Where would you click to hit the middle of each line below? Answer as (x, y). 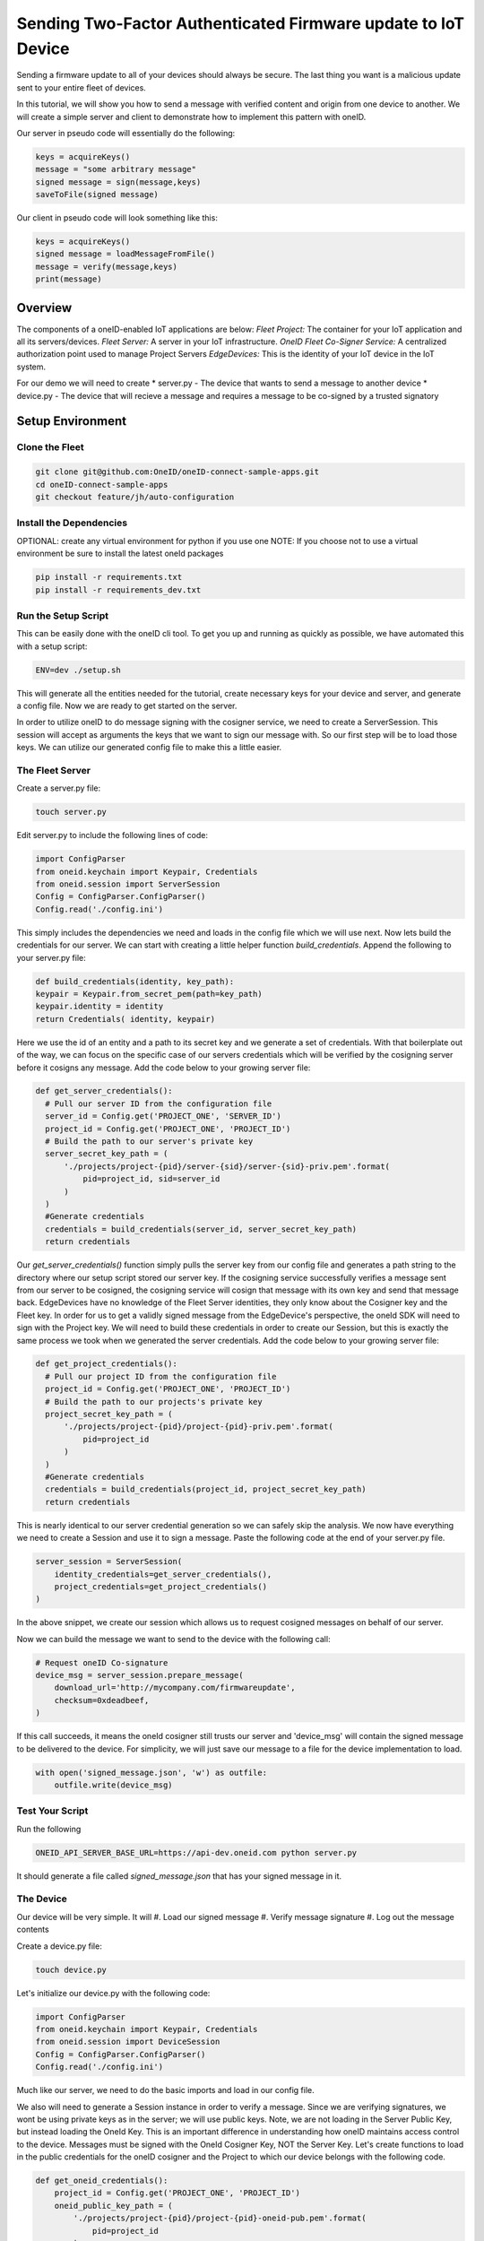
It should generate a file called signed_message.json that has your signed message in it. (179, 1876)
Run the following (49, 1829)
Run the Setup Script (63, 616)
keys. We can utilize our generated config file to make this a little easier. (149, 748)
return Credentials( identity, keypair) (125, 1019)
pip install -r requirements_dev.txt (118, 590)
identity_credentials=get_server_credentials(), (163, 1574)
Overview (44, 308)
